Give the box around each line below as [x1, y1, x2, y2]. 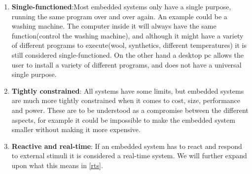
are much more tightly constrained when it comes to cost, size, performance [11, 95, 241, 105]
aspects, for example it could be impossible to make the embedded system [11, 114, 235, 125]
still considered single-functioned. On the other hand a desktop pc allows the [11, 49, 244, 60]
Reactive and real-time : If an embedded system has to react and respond [11, 140, 242, 151]
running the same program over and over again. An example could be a [11, 11, 227, 21]
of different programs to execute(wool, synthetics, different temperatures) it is [11, 40, 247, 50]
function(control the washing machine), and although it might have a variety [11, 30, 244, 40]
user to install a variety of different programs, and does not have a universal [11, 59, 242, 70]
